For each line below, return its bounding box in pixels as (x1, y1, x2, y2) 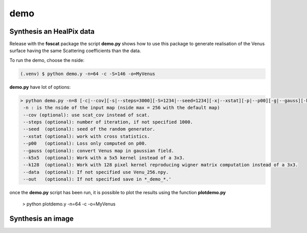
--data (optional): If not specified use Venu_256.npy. (23, 169, 169, 175)
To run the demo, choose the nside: (9, 57, 84, 63)
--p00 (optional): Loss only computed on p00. (23, 141, 147, 147)
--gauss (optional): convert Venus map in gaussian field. (23, 148, 174, 153)
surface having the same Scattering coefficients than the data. (9, 48, 141, 54)
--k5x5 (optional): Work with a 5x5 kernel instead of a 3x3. (23, 155, 185, 160)
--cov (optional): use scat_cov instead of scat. (23, 112, 150, 118)
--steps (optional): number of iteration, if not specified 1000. (23, 119, 193, 125)
